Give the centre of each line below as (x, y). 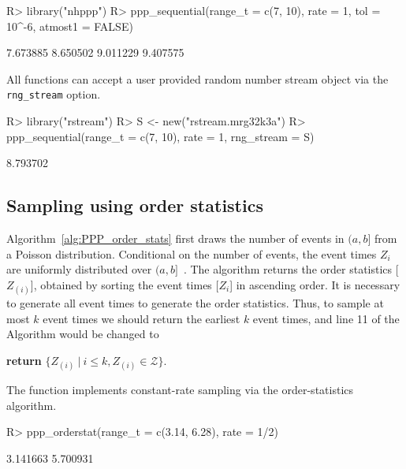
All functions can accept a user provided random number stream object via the (197, 78)
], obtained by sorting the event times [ (125, 284)
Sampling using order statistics (135, 205)
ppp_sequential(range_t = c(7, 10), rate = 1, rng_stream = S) (160, 136)
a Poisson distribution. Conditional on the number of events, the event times (192, 253)
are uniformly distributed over (79, 269)
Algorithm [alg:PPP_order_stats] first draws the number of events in (175, 238)
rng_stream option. (54, 94)
